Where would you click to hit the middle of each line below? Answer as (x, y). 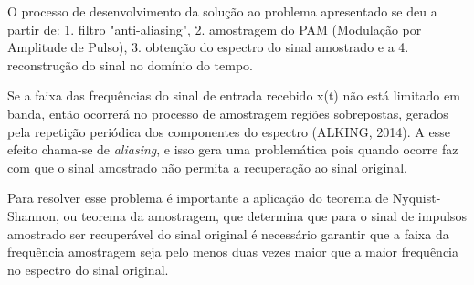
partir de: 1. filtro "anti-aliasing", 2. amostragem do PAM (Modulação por (215, 29)
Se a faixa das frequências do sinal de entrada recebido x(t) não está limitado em (234, 95)
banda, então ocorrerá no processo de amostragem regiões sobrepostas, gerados (228, 113)
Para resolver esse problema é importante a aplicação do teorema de (198, 198)
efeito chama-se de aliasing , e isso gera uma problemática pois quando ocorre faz (233, 149)
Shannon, (33, 215)
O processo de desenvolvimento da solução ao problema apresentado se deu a (222, 11)
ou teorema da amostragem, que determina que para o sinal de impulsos (265, 215)
